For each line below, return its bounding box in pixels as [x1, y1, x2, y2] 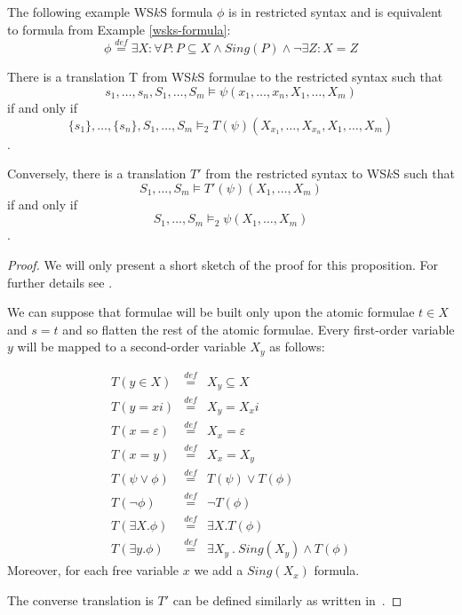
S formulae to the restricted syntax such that [197, 67, 443, 86]
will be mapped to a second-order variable [17, 337, 246, 356]
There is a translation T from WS [7, 67, 192, 86]
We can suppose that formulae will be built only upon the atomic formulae [7, 303, 415, 321]
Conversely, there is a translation [7, 164, 187, 183]
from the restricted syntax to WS [205, 164, 386, 183]
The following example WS [7, 3, 154, 20]
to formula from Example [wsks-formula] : [7, 20, 231, 38]
